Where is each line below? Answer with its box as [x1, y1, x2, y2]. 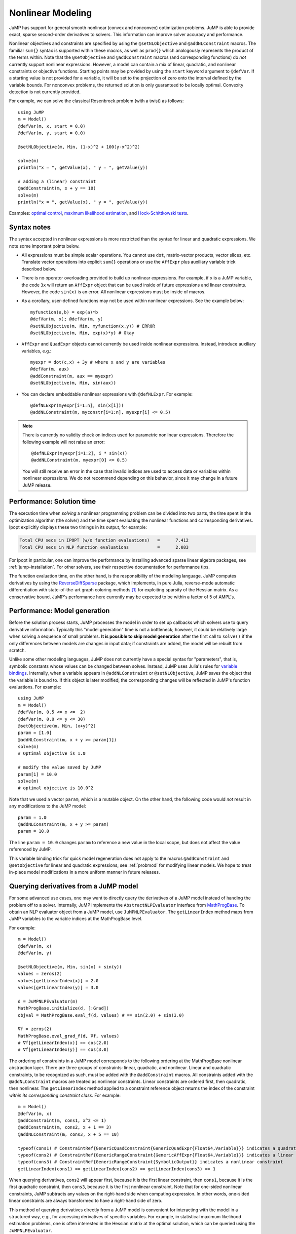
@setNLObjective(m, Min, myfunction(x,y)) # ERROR [30, 323, 155, 329]
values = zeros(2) [18, 971, 63, 977]
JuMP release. [22, 482, 52, 488]
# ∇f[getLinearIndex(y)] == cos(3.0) [18, 1047, 110, 1052]
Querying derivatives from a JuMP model [9, 882, 138, 890]
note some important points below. [9, 243, 80, 249]
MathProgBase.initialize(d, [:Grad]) [18, 1005, 110, 1011]
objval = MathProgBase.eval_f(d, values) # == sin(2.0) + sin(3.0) [18, 1012, 185, 1018]
